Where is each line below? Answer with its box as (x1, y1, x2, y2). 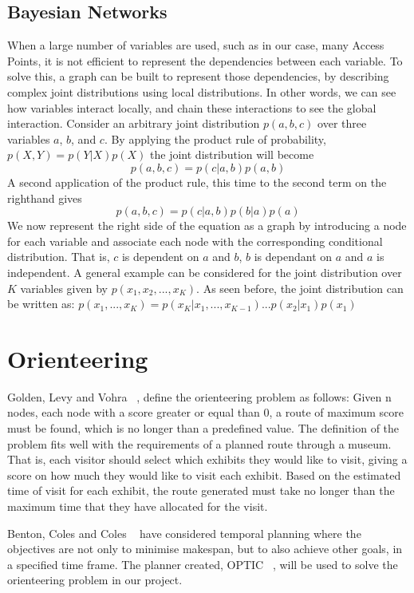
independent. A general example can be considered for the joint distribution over (7, 263, 402, 280)
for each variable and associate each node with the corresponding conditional (7, 232, 383, 249)
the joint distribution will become (150, 146, 314, 163)
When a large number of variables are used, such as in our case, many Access (7, 37, 384, 53)
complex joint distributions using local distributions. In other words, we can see (7, 83, 396, 100)
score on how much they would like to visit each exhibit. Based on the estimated (7, 466, 401, 483)
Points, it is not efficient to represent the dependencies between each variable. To (7, 52, 403, 69)
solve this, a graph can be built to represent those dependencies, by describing (7, 68, 389, 85)
